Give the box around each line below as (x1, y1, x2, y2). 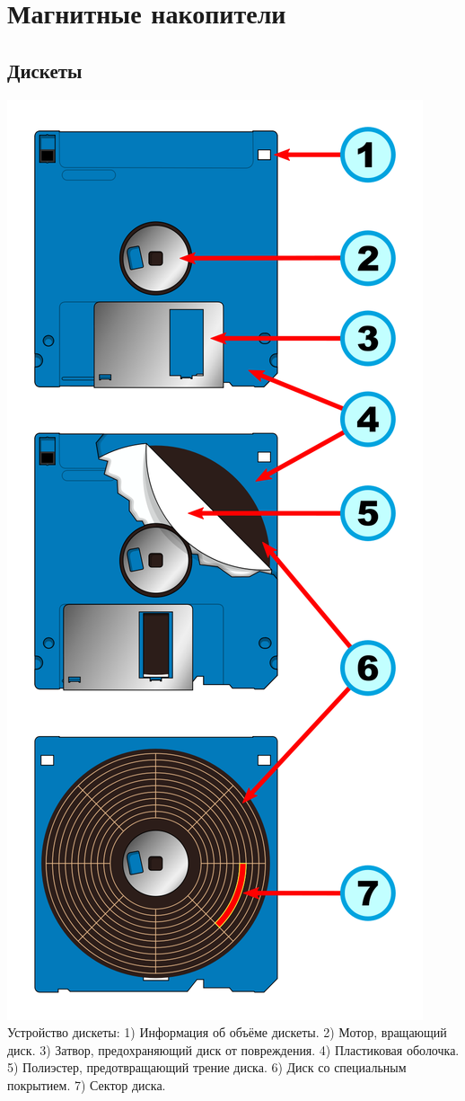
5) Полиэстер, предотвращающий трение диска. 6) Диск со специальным (7, 1058, 407, 1077)
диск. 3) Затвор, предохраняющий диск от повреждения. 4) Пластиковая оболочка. (7, 1040, 460, 1059)
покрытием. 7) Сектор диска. (7, 1075, 166, 1094)
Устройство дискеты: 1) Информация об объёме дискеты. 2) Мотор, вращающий (7, 1023, 447, 1042)
